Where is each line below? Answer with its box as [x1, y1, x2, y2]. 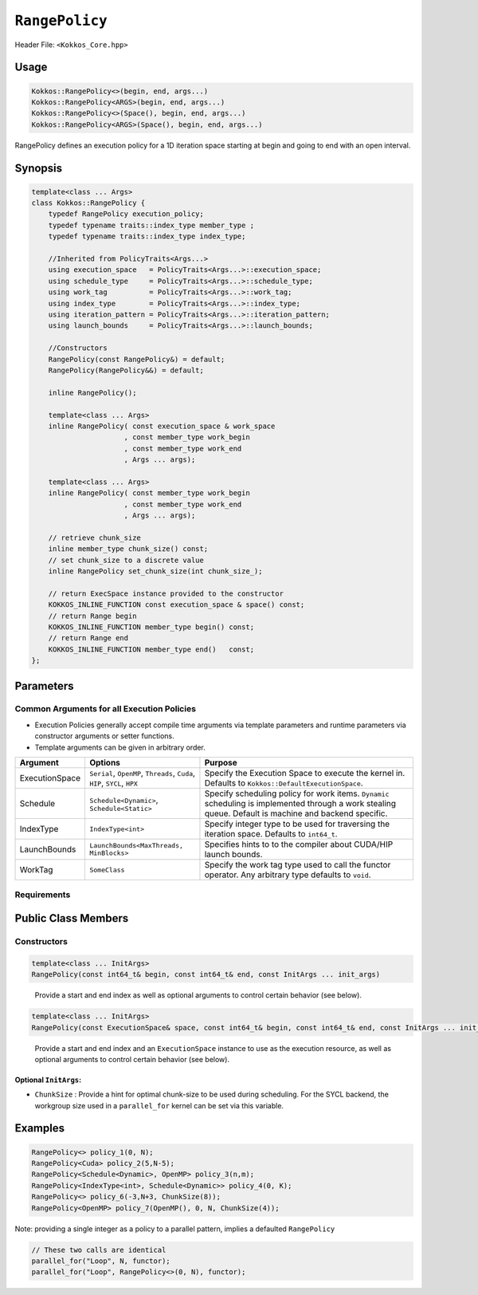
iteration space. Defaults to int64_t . [204, 829, 338, 840]
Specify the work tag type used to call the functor [204, 860, 391, 871]
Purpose [204, 758, 238, 769]
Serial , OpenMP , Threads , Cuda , [88, 768, 195, 779]
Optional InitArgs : [14, 1075, 82, 1084]
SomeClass [88, 865, 125, 874]
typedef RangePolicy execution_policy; [48, 210, 205, 218]
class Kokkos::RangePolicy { [31, 199, 146, 207]
